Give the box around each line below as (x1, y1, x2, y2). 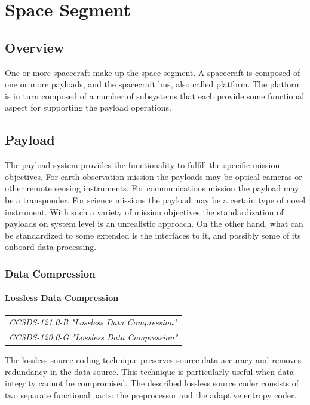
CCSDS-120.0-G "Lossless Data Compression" (9, 331, 178, 343)
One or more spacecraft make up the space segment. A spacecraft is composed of (5, 66, 300, 78)
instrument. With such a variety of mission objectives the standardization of (5, 205, 284, 218)
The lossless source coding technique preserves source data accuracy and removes (5, 354, 301, 366)
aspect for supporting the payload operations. (5, 101, 171, 114)
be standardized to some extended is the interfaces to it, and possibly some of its (5, 229, 301, 241)
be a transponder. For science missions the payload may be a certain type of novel (5, 193, 306, 206)
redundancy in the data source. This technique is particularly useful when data (5, 365, 294, 377)
